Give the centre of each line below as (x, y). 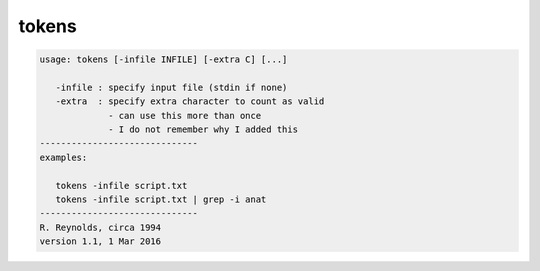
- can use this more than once (185, 115)
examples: (63, 157)
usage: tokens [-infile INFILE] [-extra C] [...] (163, 59)
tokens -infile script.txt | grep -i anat (161, 199)
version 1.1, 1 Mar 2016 (100, 241)
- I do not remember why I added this (203, 129)
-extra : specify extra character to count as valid (190, 101)
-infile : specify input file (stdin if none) (171, 87)
